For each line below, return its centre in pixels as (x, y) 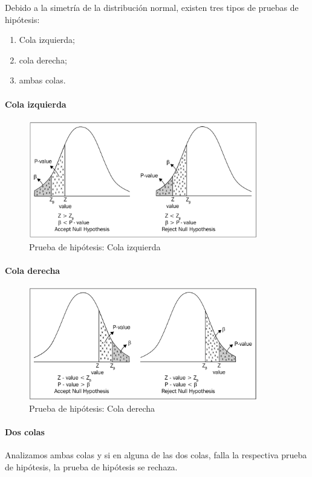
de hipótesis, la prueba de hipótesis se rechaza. (91, 466)
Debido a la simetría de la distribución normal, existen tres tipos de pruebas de (152, 7)
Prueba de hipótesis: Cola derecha (92, 408)
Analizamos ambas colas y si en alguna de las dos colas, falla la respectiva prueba (156, 455)
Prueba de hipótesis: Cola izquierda (95, 246)
